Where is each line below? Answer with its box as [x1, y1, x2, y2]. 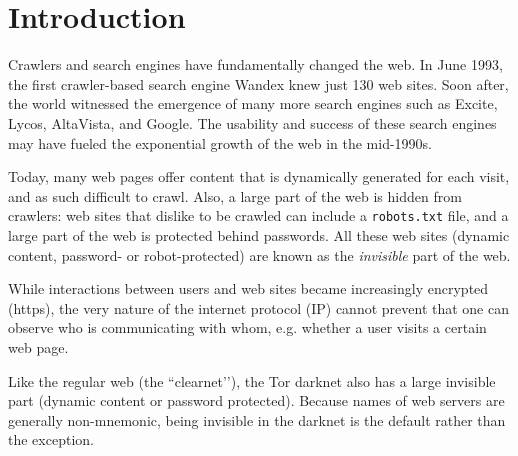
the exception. [8, 429, 94, 450]
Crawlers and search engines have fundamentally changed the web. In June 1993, [8, 54, 503, 75]
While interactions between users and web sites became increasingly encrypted [8, 278, 489, 299]
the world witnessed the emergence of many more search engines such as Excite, [8, 93, 498, 114]
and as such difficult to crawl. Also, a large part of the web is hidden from [8, 185, 462, 206]
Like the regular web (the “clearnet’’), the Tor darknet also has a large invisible [8, 370, 496, 391]
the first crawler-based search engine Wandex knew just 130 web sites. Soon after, [8, 73, 509, 94]
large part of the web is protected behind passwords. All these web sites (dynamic [8, 224, 510, 245]
